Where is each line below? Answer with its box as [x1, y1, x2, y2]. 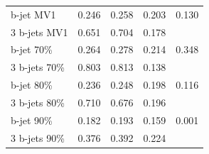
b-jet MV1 [11, 6, 56, 21]
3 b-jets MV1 [11, 24, 68, 39]
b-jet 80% [11, 77, 53, 92]
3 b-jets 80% [11, 94, 65, 109]
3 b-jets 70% [11, 60, 65, 75]
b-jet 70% [11, 42, 53, 57]
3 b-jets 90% [11, 130, 65, 145]
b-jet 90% [11, 112, 53, 127]
